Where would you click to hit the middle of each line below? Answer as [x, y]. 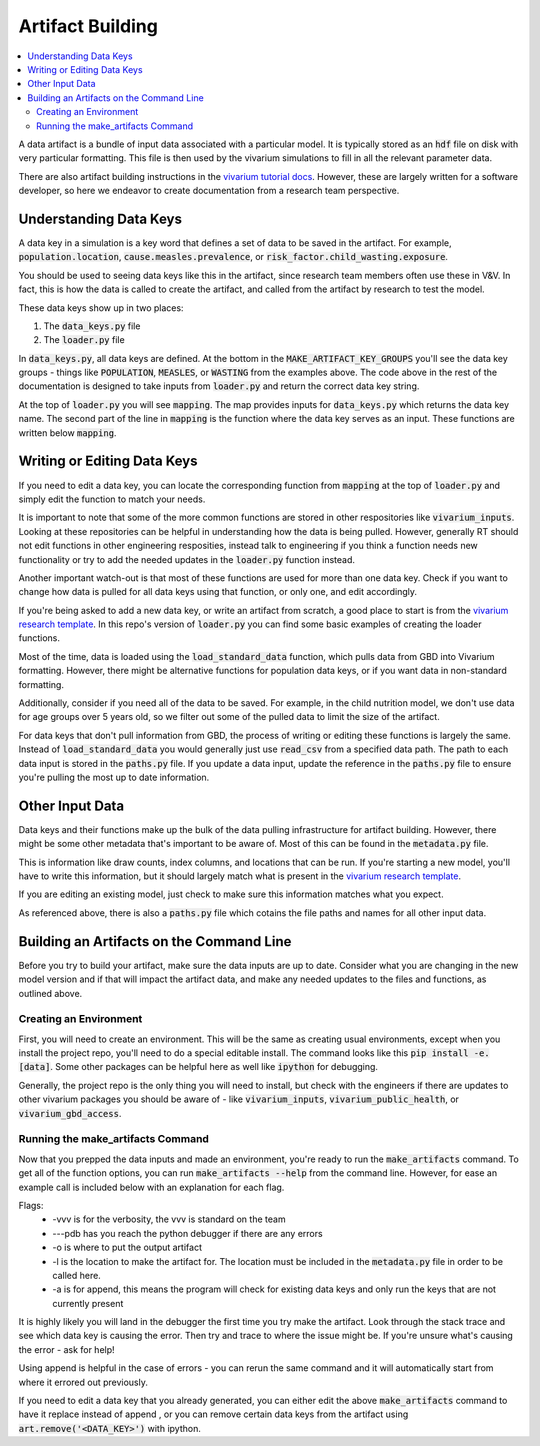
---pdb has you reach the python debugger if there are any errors [188, 1233]
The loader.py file [84, 340]
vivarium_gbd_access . [70, 1113]
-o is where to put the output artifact [127, 1247]
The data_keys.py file [92, 326]
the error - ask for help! [66, 1349]
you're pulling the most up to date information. [114, 777]
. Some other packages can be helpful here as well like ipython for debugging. [214, 1067]
